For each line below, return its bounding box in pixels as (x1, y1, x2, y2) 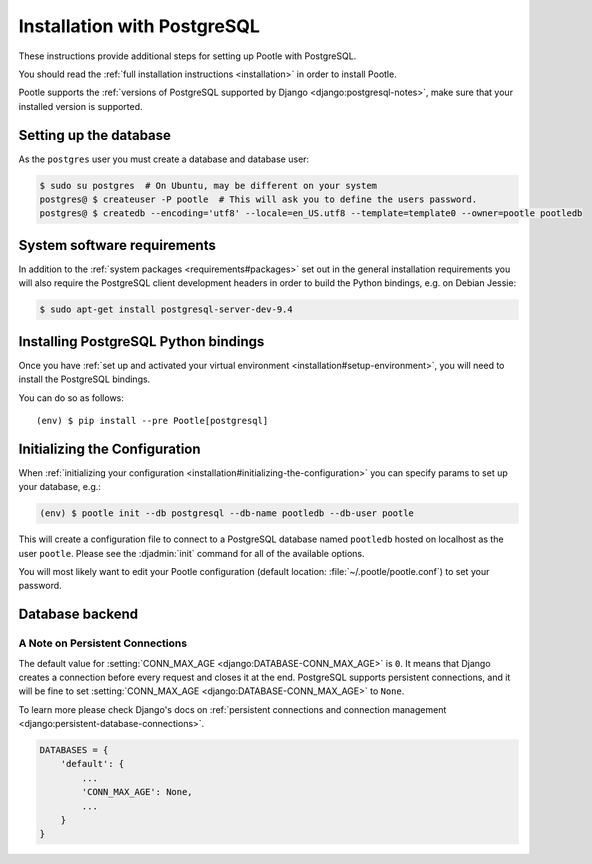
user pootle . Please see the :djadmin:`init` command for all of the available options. (18, 547, 365, 559)
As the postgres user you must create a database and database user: (18, 153, 310, 165)
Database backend (18, 606, 139, 623)
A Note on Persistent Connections (18, 636, 188, 650)
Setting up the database (18, 126, 172, 144)
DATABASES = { (39, 745, 109, 756)
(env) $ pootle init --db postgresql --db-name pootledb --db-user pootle (39, 508, 415, 519)
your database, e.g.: (18, 481, 102, 493)
